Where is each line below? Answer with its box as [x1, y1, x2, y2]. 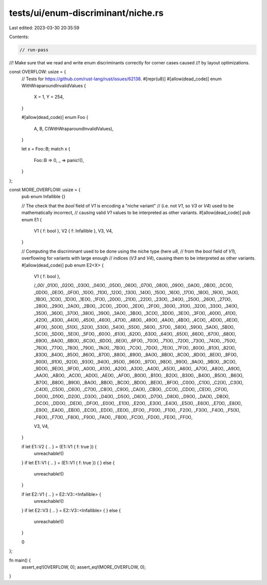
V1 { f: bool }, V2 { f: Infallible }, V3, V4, [34, 228, 113, 234]
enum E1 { [21, 216, 42, 222]
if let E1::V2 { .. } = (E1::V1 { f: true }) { [21, 443, 97, 449]
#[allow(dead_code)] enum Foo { [21, 114, 89, 120]
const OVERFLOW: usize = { [9, 69, 66, 75]
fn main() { [9, 557, 31, 563]
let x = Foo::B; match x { [21, 146, 71, 152]
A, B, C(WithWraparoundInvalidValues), [34, 125, 114, 131]
